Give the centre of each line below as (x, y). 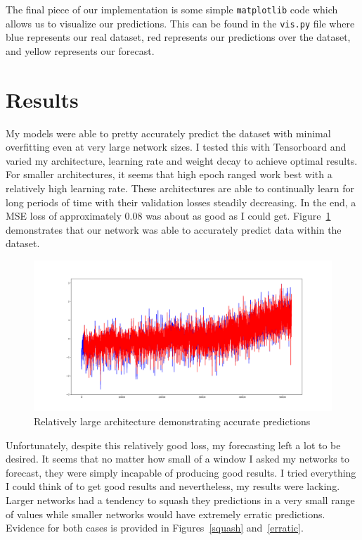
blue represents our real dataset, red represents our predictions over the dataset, (178, 37)
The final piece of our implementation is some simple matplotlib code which (172, 9)
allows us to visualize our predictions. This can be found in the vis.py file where (180, 23)
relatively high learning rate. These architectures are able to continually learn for (180, 188)
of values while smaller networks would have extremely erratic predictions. (166, 514)
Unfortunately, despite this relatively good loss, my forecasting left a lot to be (173, 445)
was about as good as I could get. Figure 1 (238, 216)
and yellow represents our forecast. (80, 50)
